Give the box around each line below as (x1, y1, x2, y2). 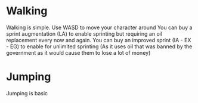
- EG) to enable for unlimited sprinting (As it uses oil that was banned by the (6, 43, 193, 50)
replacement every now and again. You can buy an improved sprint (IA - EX (6, 36, 191, 43)
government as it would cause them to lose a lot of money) (6, 49, 151, 56)
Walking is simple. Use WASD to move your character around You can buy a (6, 24, 193, 31)
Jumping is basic (6, 89, 48, 96)
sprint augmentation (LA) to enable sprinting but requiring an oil (6, 30, 163, 37)
